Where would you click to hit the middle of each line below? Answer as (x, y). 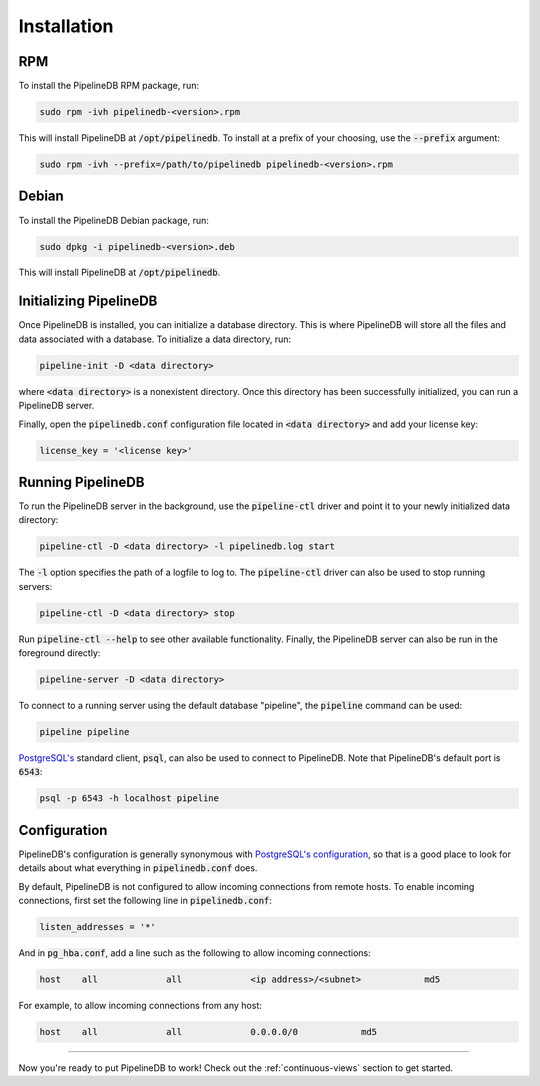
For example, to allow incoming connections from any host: (140, 1006)
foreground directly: (59, 653)
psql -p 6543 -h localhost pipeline (129, 798)
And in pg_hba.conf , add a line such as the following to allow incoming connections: (195, 953)
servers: (35, 586)
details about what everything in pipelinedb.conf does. (138, 868)
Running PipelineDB (81, 481)
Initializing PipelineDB (88, 301)
